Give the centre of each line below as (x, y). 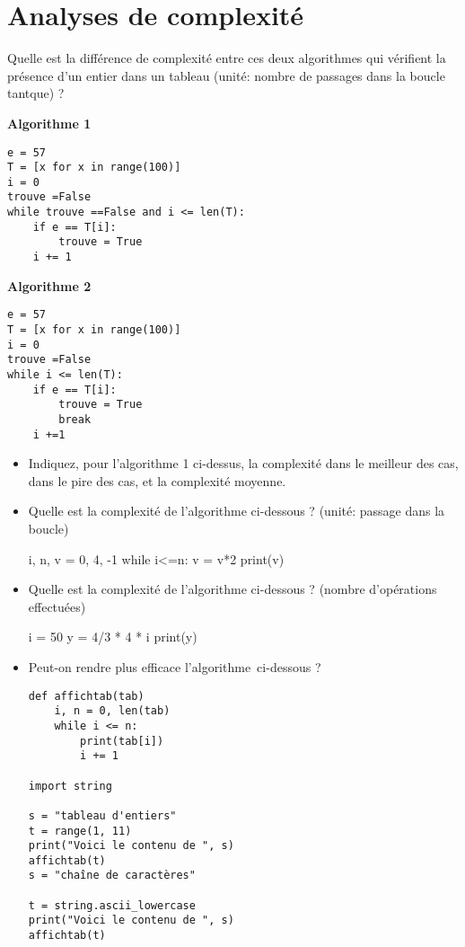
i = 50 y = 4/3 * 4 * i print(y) (113, 637)
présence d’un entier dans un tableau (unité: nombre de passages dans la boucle (226, 75)
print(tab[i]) (122, 741)
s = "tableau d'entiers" (102, 815)
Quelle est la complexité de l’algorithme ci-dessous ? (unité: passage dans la (237, 511)
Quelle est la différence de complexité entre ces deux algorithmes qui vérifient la (227, 58)
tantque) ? (36, 93)
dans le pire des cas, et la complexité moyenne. (157, 480)
